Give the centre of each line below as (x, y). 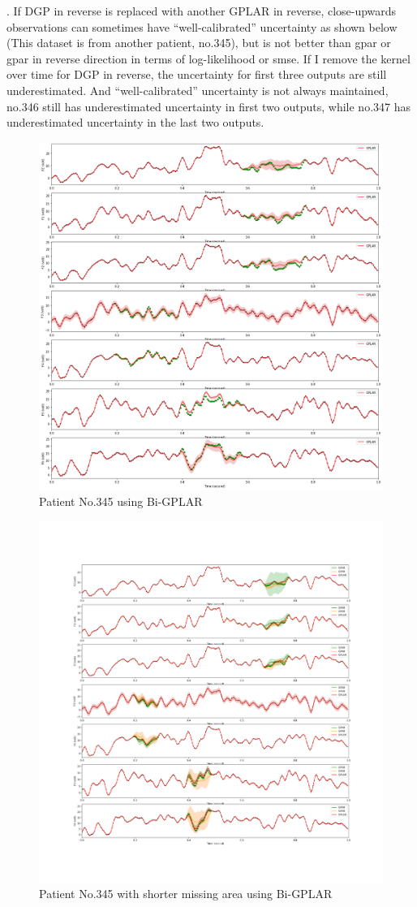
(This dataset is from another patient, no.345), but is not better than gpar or (199, 43)
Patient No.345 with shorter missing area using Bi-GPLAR (186, 894)
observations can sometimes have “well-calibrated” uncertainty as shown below (202, 26)
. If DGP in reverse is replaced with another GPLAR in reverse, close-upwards (202, 11)
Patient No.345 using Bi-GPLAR (121, 501)
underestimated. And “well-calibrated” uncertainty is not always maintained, (198, 90)
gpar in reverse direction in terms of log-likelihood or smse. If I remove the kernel (208, 58)
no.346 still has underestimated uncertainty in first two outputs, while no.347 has (208, 106)
